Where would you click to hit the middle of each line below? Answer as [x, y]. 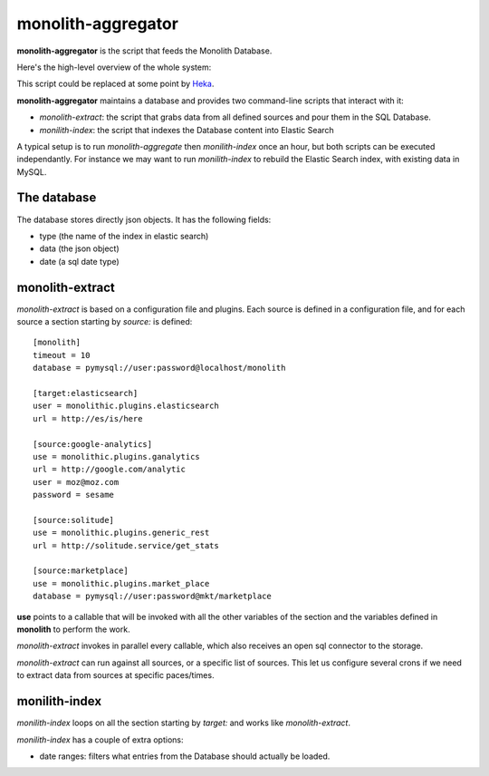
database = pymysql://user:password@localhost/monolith [159, 368]
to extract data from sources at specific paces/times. [115, 675]
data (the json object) [79, 248]
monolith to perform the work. [73, 629]
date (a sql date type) [79, 261]
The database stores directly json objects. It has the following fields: [144, 219]
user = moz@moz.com [76, 482]
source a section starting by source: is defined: [105, 322]
